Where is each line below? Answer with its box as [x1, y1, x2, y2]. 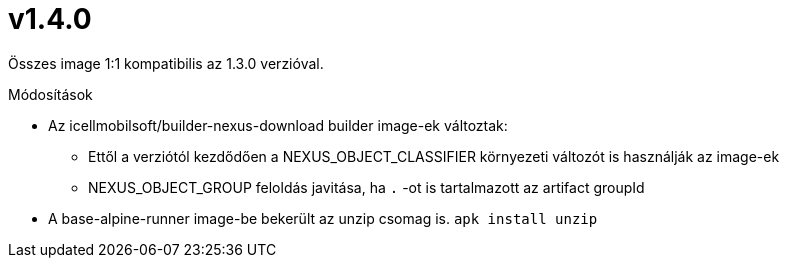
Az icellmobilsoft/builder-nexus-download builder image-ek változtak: [48, 116, 508, 134]
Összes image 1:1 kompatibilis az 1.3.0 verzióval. [8, 54, 324, 72]
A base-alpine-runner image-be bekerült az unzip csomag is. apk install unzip [48, 209, 598, 227]
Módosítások [8, 85, 93, 103]
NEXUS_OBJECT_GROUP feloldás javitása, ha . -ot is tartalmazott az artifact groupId [88, 178, 645, 196]
